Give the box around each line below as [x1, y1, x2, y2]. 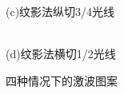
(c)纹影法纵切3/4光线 [6, 3, 115, 19]
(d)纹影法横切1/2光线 [6, 45, 116, 62]
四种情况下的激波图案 [6, 72, 118, 88]
